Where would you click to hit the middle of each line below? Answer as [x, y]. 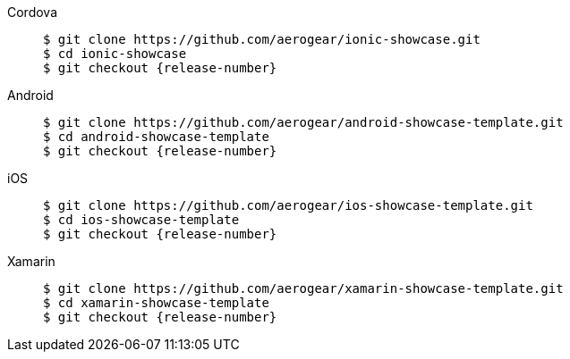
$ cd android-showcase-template [156, 137]
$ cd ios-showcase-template [141, 220]
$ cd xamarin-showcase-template [156, 303]
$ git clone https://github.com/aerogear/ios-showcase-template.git [288, 205]
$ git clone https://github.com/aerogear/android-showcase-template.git [303, 122]
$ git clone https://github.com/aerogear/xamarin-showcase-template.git [303, 288]
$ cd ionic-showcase [115, 54]
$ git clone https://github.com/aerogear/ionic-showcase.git [262, 39]
